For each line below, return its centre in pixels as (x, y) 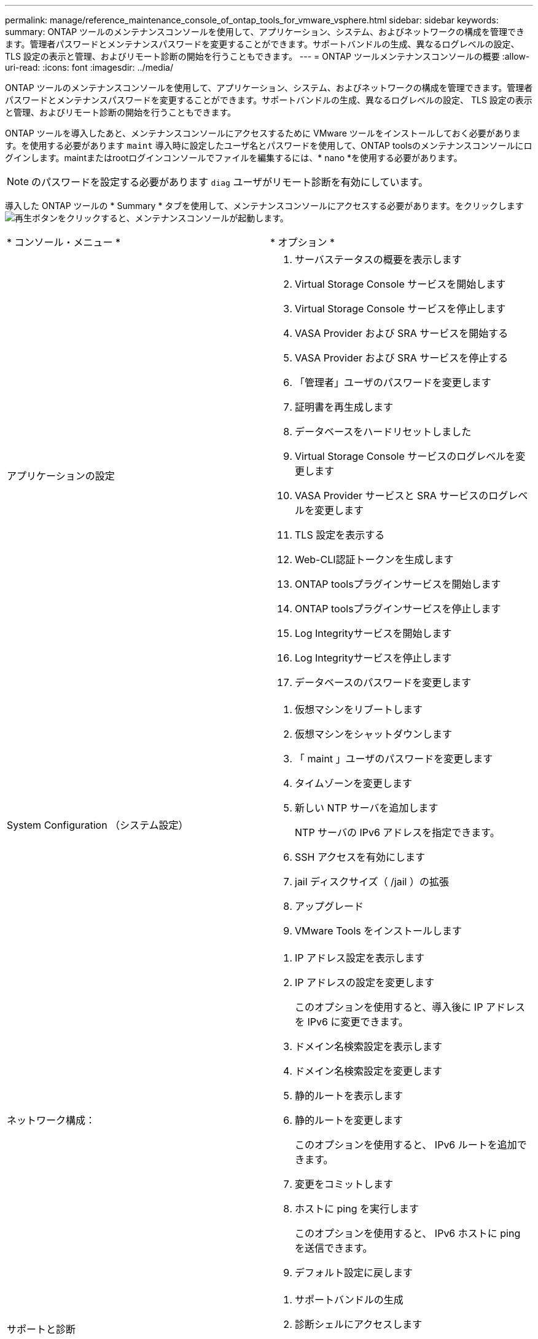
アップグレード (329, 906)
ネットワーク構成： (51, 1120)
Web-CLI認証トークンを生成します (374, 559)
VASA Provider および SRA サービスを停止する (402, 358)
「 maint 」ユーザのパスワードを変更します (394, 759)
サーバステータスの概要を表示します (378, 259)
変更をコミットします (344, 1184)
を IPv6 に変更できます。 (352, 1022)
